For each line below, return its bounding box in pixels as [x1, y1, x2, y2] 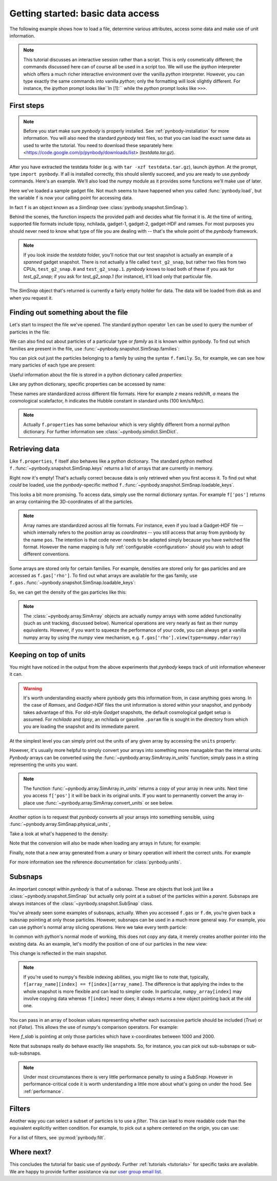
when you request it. [9, 294, 53, 301]
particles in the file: [9, 329, 50, 335]
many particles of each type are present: [9, 362, 96, 368]
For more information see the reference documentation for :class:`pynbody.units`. [9, 859, 182, 865]
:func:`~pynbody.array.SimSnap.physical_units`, [9, 821, 111, 827]
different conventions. [23, 551, 70, 557]
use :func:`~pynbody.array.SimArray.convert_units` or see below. [36, 800, 174, 806]
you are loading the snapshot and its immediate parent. [23, 724, 140, 730]
